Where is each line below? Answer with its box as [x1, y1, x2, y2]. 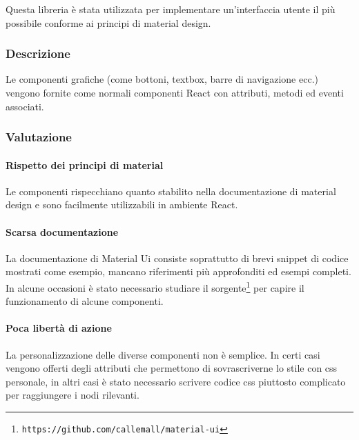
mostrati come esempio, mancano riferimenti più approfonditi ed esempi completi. [6, 264, 351, 279]
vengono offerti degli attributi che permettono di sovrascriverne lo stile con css [6, 361, 338, 375]
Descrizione [6, 45, 70, 62]
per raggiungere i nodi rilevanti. [6, 388, 139, 402]
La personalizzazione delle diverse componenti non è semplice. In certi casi [6, 347, 320, 361]
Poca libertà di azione [6, 321, 112, 335]
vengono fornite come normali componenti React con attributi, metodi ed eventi [6, 86, 344, 99]
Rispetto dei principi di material [6, 157, 164, 172]
